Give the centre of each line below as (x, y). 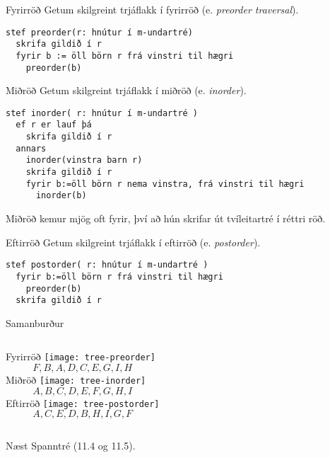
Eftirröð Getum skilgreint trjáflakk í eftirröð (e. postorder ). (133, 242)
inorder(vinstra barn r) (84, 160)
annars (31, 148)
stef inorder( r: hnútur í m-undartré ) (102, 113)
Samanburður (35, 322)
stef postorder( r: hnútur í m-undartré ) (107, 265)
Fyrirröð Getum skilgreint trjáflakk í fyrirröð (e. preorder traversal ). (152, 9)
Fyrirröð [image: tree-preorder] (81, 356)
